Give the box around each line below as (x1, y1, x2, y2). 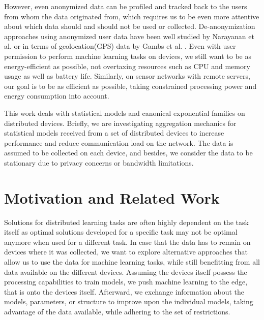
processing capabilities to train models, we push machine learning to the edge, (4, 276, 248, 287)
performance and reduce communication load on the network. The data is (4, 137, 233, 148)
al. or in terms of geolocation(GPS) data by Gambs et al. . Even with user (4, 41, 236, 51)
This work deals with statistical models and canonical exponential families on (4, 107, 245, 118)
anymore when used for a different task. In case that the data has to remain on (4, 236, 251, 247)
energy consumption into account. (4, 90, 109, 101)
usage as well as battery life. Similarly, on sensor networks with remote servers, (4, 71, 250, 81)
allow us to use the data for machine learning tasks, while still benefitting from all (4, 257, 260, 267)
